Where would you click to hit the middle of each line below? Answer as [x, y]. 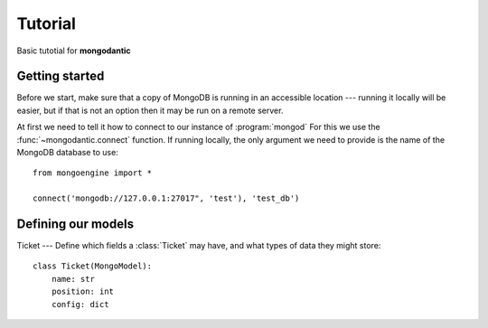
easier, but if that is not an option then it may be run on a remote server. [150, 110]
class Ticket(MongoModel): [93, 266]
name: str [73, 279]
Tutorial [47, 23]
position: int [83, 292]
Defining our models [75, 224]
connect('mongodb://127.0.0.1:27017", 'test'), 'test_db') [166, 198]
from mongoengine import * [93, 173]
